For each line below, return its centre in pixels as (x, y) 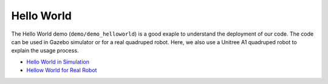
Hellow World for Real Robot (62, 70)
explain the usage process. (45, 51)
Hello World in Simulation (58, 62)
